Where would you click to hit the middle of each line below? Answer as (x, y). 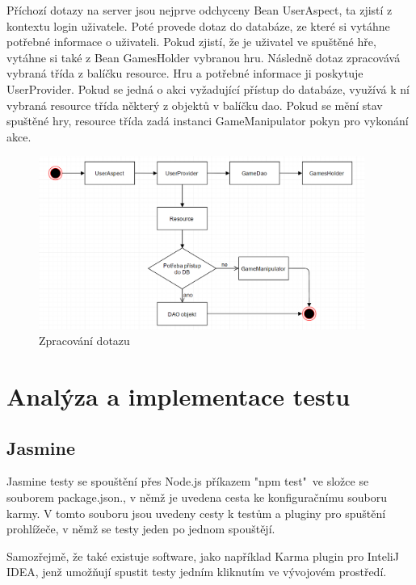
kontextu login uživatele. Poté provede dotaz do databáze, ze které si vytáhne (198, 25)
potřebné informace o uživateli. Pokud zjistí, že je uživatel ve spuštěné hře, (191, 42)
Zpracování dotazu (84, 341)
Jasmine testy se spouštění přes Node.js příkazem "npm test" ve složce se (188, 481)
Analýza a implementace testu (179, 396)
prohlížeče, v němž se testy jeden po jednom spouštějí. (141, 529)
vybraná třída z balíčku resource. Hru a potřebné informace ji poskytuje (185, 73)
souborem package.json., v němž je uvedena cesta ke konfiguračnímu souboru (197, 497)
